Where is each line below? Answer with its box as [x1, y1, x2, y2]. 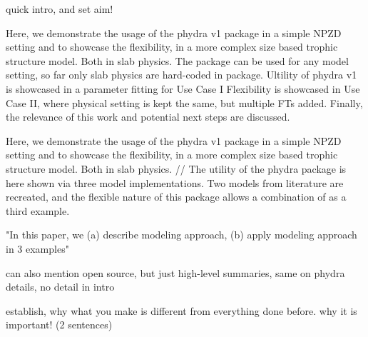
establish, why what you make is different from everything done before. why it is [6, 303, 357, 318]
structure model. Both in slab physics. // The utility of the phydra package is [6, 161, 347, 176]
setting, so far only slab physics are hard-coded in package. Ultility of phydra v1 [6, 67, 357, 82]
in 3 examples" [6, 241, 69, 256]
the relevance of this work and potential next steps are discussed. [6, 109, 290, 124]
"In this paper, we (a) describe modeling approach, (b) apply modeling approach [6, 227, 357, 242]
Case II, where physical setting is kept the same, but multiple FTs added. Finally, [6, 95, 363, 110]
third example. [6, 203, 70, 218]
